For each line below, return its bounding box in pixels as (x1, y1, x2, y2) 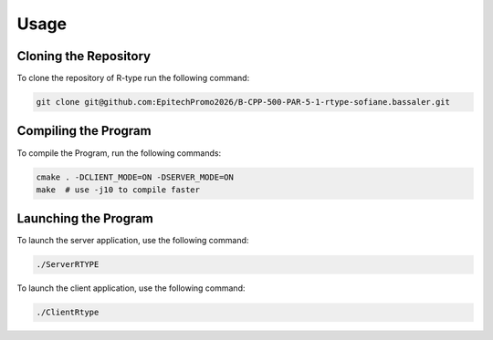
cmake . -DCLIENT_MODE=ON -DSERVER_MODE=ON (36, 171, 235, 182)
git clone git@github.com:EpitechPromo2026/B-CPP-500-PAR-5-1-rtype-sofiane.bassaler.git (36, 97, 451, 108)
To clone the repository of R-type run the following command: (16, 73, 250, 84)
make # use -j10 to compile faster (36, 184, 201, 195)
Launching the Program (16, 211, 154, 227)
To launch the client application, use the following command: (16, 283, 246, 294)
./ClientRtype (36, 307, 100, 318)
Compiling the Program (16, 123, 152, 139)
